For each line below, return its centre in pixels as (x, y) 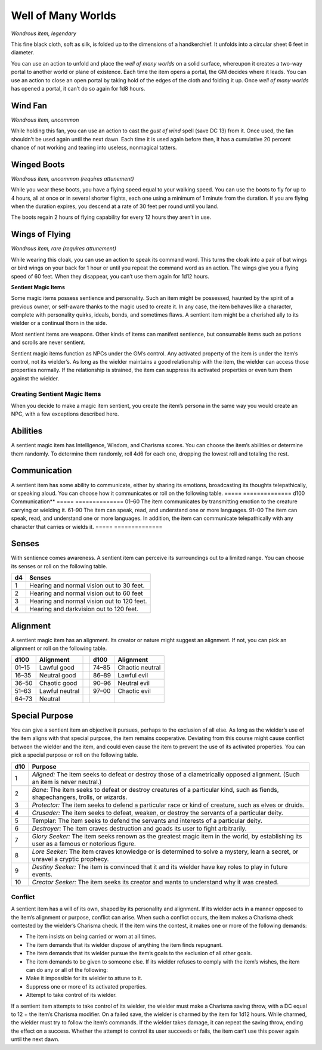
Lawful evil (133, 676)
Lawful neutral (59, 691)
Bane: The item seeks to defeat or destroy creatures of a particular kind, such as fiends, (155, 789)
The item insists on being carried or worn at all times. (91, 937)
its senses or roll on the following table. (59, 566)
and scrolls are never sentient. (48, 342)
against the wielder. (35, 378)
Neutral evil (134, 683)
